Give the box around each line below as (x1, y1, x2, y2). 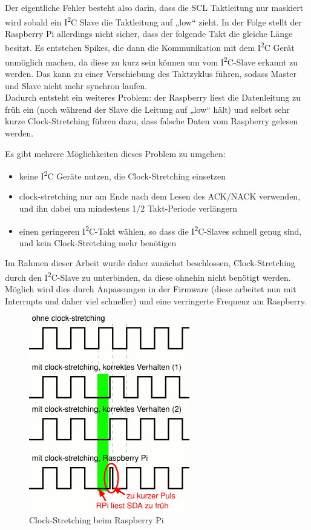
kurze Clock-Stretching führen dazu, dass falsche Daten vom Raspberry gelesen (5, 115, 298, 127)
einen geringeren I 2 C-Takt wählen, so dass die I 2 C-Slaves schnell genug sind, (19, 223, 302, 237)
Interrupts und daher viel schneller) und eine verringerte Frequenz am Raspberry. (5, 294, 307, 307)
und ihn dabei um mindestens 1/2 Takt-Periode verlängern (19, 201, 238, 214)
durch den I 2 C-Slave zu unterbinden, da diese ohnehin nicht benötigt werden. (5, 269, 291, 283)
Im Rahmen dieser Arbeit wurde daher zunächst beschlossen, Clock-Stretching (5, 257, 295, 269)
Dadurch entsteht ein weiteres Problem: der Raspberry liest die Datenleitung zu (5, 91, 301, 104)
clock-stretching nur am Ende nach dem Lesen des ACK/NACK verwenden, (19, 190, 301, 203)
